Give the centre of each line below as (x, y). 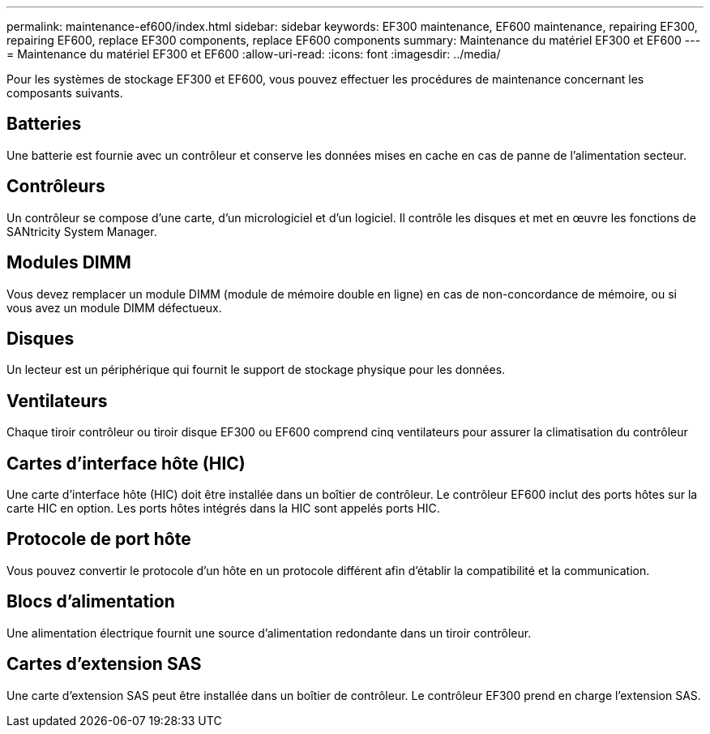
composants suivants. (65, 93)
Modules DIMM (69, 263)
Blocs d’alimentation (91, 602)
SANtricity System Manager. (82, 231)
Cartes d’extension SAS (104, 664)
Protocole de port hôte (99, 539)
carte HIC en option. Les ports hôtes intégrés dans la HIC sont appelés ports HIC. (223, 509)
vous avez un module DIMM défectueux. (114, 307)
